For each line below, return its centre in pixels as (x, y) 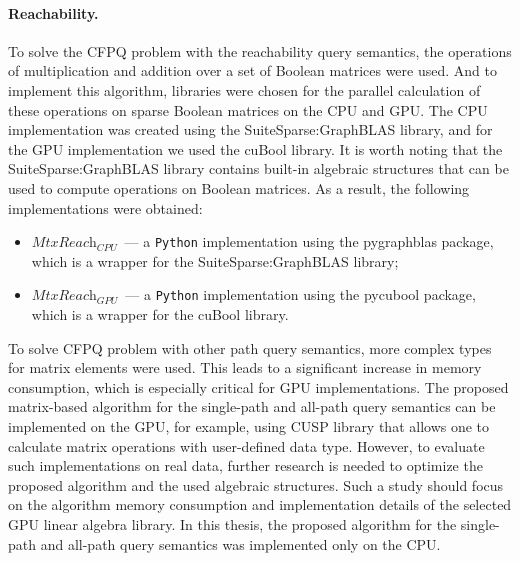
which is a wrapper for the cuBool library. (160, 314)
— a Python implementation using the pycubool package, (300, 294)
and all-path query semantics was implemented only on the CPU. (240, 543)
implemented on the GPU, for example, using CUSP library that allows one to (249, 426)
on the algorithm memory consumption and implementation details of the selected (260, 504)
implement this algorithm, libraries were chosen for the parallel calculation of (244, 89)
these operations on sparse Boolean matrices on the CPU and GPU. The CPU (248, 109)
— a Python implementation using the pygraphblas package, (309, 241)
